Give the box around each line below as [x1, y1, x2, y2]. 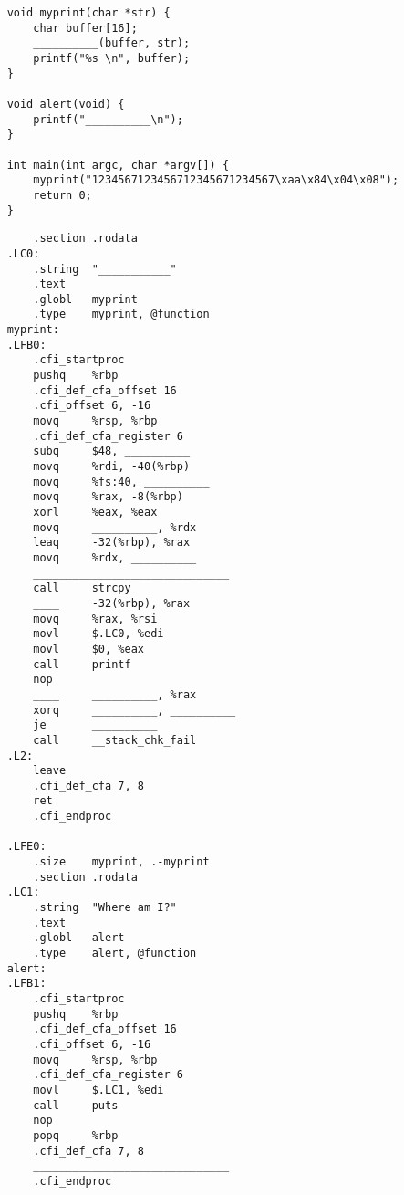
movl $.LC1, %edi [33, 1083, 164, 1096]
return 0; [33, 188, 92, 202]
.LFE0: [6, 840, 47, 854]
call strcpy [33, 582, 131, 595]
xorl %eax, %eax [33, 506, 158, 519]
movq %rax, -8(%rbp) [33, 490, 183, 504]
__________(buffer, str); [33, 37, 191, 50]
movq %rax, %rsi [33, 612, 158, 625]
